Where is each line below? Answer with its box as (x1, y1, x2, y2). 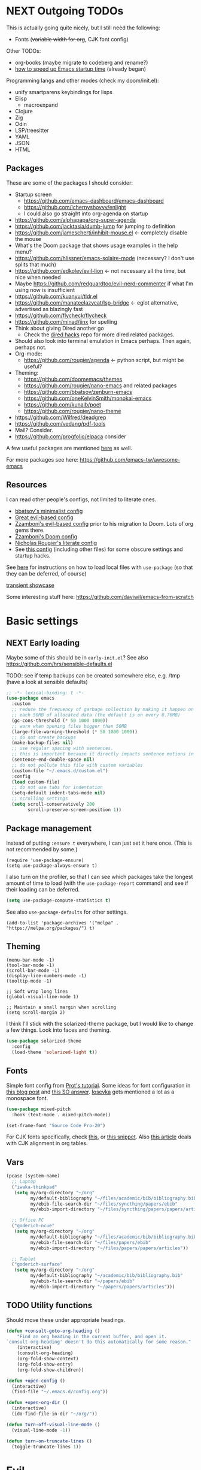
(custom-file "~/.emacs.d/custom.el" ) (11, 767, 109, 774)
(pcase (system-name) (6, 1173, 60, 1179)
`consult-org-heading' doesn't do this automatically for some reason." (6, 1339, 191, 1345)
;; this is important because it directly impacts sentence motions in (11, 751, 194, 757)
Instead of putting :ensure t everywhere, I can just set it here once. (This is (6, 839, 193, 847)
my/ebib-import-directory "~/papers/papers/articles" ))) (30, 1284, 175, 1290)
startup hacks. (14, 552, 51, 559)
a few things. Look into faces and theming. (6, 1026, 111, 1034)
